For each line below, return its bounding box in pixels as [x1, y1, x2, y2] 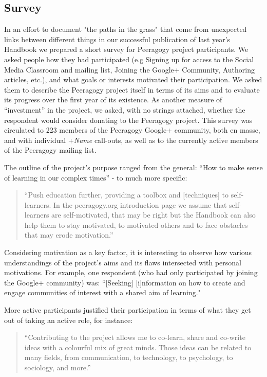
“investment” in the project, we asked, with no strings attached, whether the [4, 104, 245, 115]
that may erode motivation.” [24, 229, 113, 240]
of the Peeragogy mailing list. [4, 145, 97, 155]
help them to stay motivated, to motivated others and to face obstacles [24, 219, 248, 230]
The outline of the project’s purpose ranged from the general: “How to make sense [4, 161, 263, 172]
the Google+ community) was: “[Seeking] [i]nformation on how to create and [4, 277, 245, 288]
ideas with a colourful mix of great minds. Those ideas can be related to [24, 342, 252, 352]
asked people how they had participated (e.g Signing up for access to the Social [4, 53, 254, 64]
